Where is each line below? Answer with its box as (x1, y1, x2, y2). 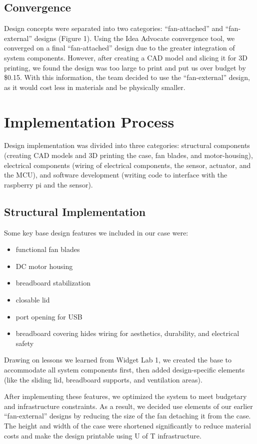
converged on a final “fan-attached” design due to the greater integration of (4, 42, 235, 53)
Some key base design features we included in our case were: (4, 227, 188, 237)
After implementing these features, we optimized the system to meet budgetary (4, 391, 247, 401)
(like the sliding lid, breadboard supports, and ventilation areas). (4, 374, 202, 384)
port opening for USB (15, 311, 82, 321)
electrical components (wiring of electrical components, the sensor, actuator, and (4, 159, 251, 170)
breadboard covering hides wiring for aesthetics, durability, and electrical (15, 328, 239, 338)
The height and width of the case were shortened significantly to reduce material (4, 420, 251, 430)
